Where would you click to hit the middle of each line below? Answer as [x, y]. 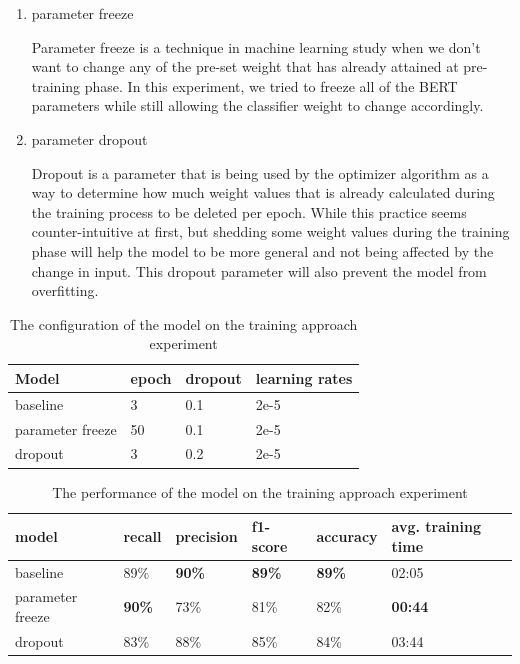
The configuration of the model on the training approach [183, 323]
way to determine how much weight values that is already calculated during [263, 192]
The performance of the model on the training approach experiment [260, 491]
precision [206, 535]
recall [142, 535]
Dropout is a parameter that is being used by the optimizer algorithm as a [260, 172]
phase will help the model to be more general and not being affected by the [262, 250]
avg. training [436, 526]
